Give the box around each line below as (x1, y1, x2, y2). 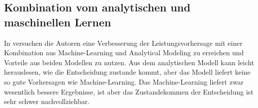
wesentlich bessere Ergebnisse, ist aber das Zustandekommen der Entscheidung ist (4, 86, 254, 97)
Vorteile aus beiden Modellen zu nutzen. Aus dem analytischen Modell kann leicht (4, 57, 255, 67)
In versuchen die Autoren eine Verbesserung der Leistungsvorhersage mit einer (4, 37, 243, 48)
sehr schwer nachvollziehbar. (4, 96, 90, 107)
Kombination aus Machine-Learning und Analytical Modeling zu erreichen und (4, 47, 244, 58)
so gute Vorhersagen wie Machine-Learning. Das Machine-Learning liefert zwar (4, 76, 244, 87)
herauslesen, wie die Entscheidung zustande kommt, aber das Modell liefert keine (4, 67, 251, 77)
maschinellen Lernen (4, 14, 111, 29)
